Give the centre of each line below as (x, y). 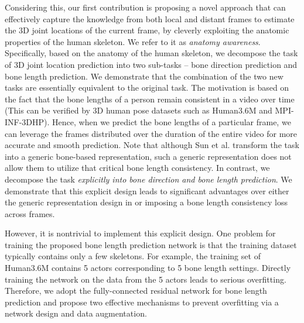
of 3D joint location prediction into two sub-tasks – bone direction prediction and (151, 64)
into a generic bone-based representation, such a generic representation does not (148, 156)
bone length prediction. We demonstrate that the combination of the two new (144, 76)
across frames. (30, 213)
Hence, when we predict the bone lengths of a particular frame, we (172, 121)
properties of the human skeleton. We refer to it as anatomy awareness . (133, 41)
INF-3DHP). (27, 121)
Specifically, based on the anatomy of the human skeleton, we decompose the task (151, 53)
